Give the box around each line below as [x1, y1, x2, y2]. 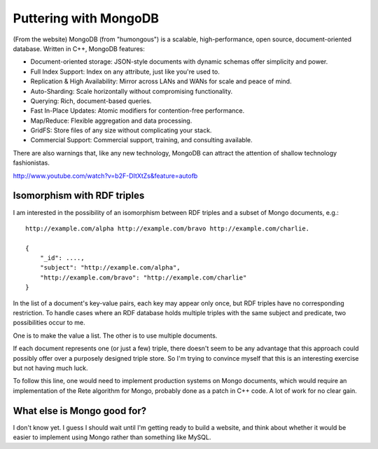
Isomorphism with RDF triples [13, 190, 145, 202]
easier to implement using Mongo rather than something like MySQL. [13, 433, 211, 441]
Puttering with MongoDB [13, 11, 160, 26]
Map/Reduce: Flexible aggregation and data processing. [30, 116, 192, 125]
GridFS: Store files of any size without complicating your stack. [30, 126, 212, 134]
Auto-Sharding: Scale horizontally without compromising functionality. [30, 87, 233, 95]
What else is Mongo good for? [13, 405, 147, 417]
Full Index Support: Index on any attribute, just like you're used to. [30, 67, 220, 76]
